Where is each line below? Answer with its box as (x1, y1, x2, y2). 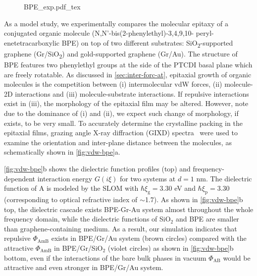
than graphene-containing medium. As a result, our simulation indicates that (4, 223, 237, 233)
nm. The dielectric (196, 173, 252, 183)
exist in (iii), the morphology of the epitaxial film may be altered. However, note (4, 98, 249, 109)
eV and (174, 183, 196, 193)
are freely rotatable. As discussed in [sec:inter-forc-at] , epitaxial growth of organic (4, 69, 252, 79)
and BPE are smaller (175, 214, 239, 224)
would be (223, 252, 251, 263)
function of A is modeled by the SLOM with (4, 183, 139, 193)
